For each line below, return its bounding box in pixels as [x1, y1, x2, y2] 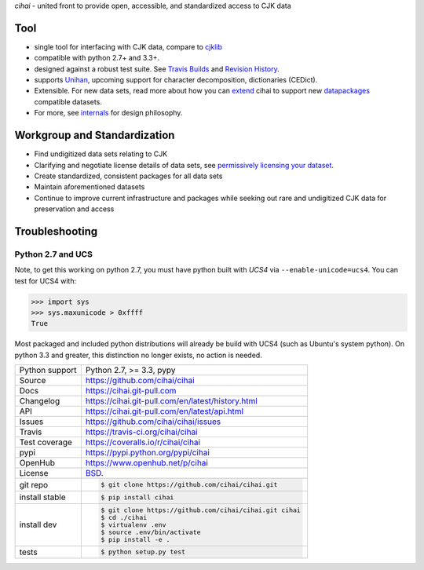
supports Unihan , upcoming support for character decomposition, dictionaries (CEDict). [34, 75, 318, 85]
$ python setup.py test [101, 548, 186, 557]
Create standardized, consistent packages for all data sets [34, 171, 223, 181]
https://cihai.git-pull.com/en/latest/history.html [85, 396, 258, 407]
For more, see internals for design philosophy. [34, 108, 183, 118]
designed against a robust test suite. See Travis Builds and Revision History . [34, 64, 280, 74]
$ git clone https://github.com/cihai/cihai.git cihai [101, 506, 302, 514]
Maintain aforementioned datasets [34, 182, 145, 192]
